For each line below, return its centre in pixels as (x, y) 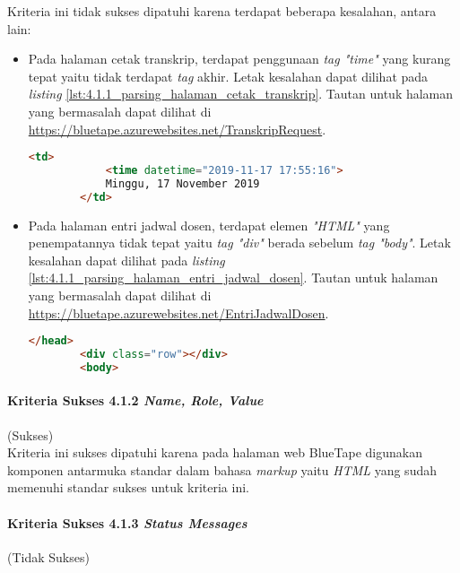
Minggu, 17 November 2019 (182, 183)
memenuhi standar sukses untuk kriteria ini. (128, 487)
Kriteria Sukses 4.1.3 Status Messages (127, 522)
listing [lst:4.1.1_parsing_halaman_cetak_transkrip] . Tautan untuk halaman (241, 94)
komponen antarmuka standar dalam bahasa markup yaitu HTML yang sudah (222, 469)
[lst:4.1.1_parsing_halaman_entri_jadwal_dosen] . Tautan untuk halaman (233, 278)
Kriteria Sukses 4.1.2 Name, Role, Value (135, 400)
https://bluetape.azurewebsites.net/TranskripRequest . (177, 129)
